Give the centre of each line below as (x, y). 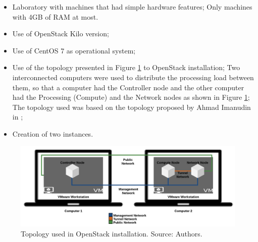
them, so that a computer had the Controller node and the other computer (128, 87)
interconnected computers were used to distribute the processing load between (133, 77)
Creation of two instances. (53, 133)
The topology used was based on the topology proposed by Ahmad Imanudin (132, 107)
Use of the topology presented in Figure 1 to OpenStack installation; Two (126, 67)
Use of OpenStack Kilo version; (61, 34)
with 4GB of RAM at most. (55, 16)
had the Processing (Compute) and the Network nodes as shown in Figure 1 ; (131, 97)
